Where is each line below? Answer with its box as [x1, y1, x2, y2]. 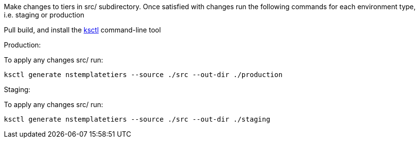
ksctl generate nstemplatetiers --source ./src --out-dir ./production [4, 71, 283, 79]
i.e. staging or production [4, 11, 85, 19]
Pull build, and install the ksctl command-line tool [4, 26, 161, 34]
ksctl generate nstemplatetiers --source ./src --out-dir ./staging [4, 115, 270, 123]
